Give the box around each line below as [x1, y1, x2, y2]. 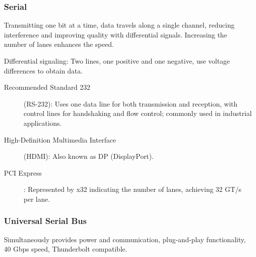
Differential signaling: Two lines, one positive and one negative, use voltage [4, 56, 230, 66]
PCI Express [4, 167, 42, 178]
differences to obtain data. [4, 65, 83, 75]
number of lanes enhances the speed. [4, 39, 114, 49]
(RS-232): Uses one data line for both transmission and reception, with [24, 98, 238, 109]
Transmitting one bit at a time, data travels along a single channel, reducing [4, 20, 235, 30]
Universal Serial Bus [4, 215, 87, 227]
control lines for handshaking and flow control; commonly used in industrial [24, 108, 252, 118]
